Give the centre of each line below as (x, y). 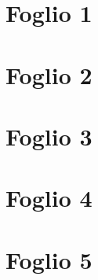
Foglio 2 (49, 74)
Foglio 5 (49, 259)
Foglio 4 (49, 198)
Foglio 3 (49, 136)
